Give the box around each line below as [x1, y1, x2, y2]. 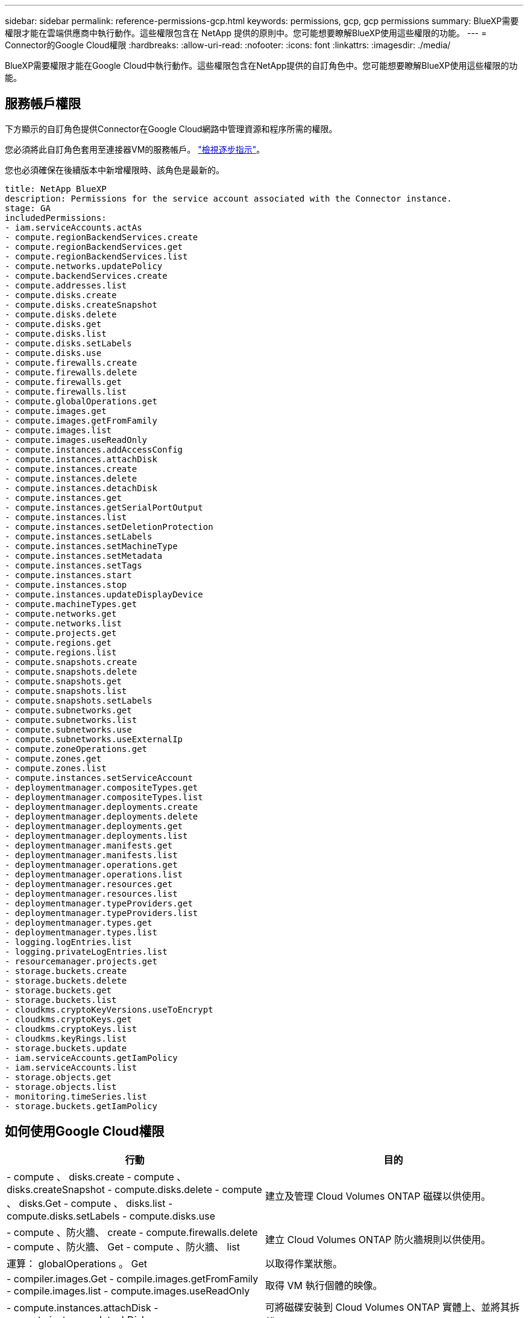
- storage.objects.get [5, 1072, 112, 1082]
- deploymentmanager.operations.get [5, 859, 178, 870]
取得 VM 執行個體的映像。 [265, 1279, 383, 1291]
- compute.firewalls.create [5, 357, 137, 368]
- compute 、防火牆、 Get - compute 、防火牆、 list [7, 1240, 240, 1253]
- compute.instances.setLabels [5, 531, 152, 541]
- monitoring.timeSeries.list [5, 1091, 148, 1101]
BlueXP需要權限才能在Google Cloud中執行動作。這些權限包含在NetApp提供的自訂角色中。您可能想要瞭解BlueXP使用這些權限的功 [5, 60, 518, 71]
